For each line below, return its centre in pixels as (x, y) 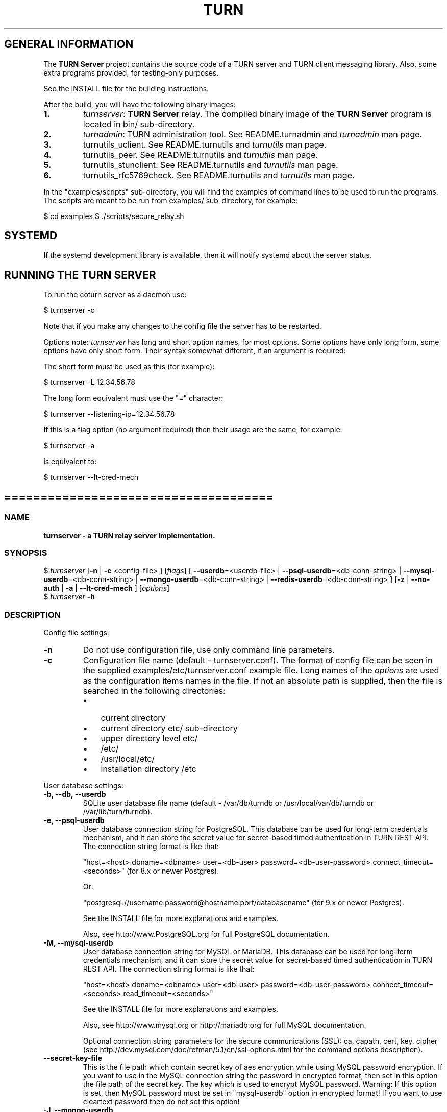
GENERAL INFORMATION (69, 44)
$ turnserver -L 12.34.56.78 (89, 382)
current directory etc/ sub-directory (169, 728)
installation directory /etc (148, 769)
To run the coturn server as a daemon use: (115, 295)
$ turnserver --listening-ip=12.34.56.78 (109, 414)
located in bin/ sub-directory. (139, 124)
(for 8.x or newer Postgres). (173, 871)
